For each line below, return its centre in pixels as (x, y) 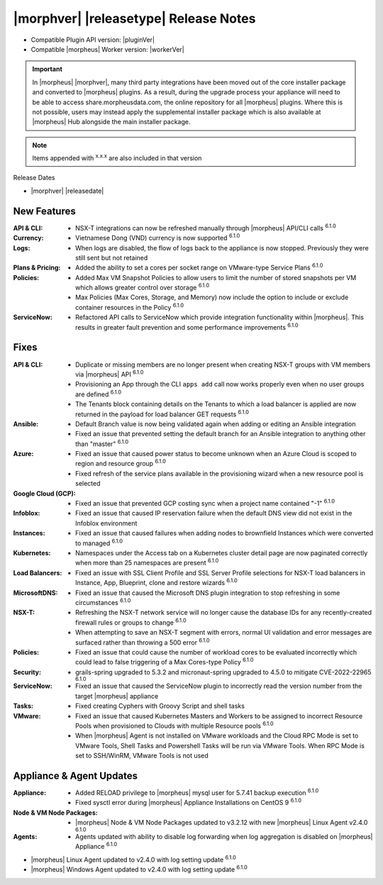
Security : (27, 672)
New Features (44, 211)
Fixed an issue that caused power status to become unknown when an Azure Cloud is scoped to (216, 454)
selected (88, 484)
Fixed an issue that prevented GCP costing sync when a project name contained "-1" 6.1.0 (205, 503)
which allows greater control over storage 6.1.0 (142, 287)
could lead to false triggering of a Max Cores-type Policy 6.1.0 (165, 662)
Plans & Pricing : (37, 268)
